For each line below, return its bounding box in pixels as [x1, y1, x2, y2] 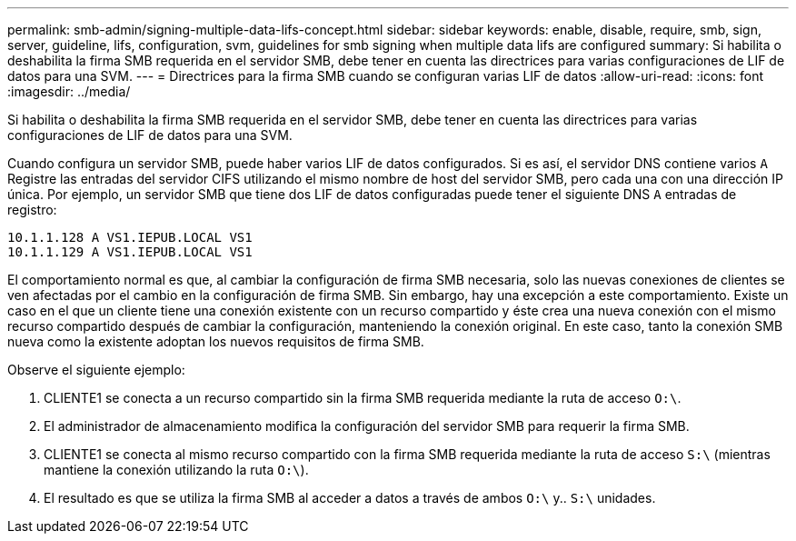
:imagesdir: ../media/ [7, 84, 131, 99]
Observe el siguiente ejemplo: [7, 362, 185, 377]
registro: [7, 202, 57, 217]
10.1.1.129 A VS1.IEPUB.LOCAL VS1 [7, 245, 253, 259]
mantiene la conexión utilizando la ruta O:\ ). [44, 462, 309, 477]
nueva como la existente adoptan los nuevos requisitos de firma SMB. [7, 334, 424, 349]
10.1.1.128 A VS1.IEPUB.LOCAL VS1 [7, 230, 253, 245]
